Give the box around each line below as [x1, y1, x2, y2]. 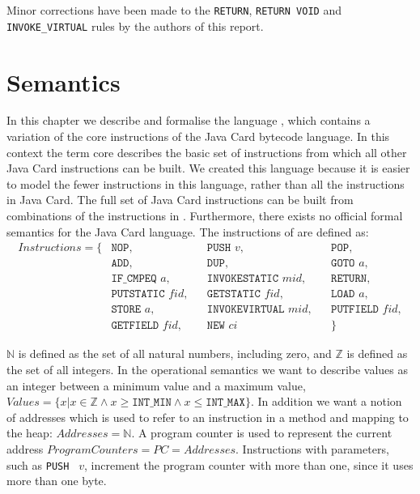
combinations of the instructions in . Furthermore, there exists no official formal [6, 207, 403, 224]
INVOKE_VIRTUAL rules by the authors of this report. [6, 17, 264, 34]
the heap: [6, 424, 53, 441]
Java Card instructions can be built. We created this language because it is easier [6, 160, 410, 177]
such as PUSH [6, 456, 70, 473]
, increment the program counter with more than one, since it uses [84, 456, 414, 473]
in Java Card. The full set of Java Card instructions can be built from [6, 191, 354, 208]
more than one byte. [6, 472, 107, 489]
